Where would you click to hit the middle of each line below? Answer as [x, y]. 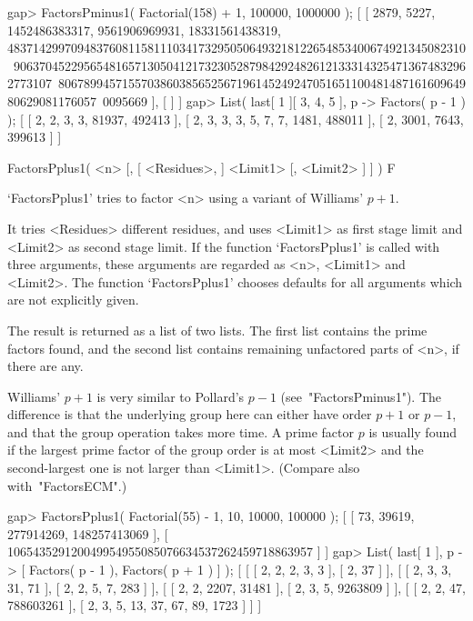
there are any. [45, 366]
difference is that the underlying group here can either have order [190, 414]
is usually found [413, 431]
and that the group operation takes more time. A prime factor [181, 431]
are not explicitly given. [73, 300]
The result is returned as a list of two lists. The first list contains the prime [217, 330]
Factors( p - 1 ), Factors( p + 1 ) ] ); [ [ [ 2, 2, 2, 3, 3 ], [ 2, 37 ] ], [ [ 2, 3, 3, [241, 570]
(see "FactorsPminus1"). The [361, 396]
